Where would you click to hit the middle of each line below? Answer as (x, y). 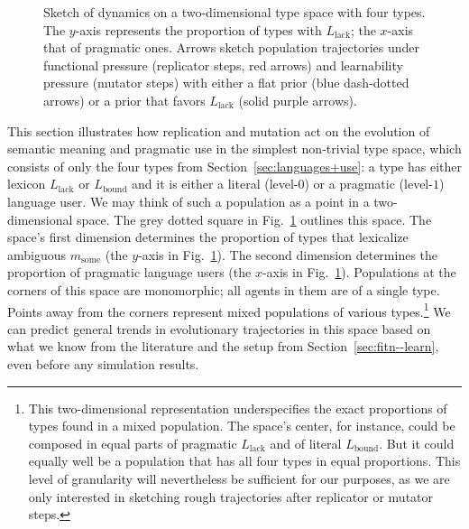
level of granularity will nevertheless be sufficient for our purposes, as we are (239, 478)
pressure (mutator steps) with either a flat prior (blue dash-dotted (226, 83)
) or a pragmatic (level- (368, 184)
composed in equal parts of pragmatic (133, 443)
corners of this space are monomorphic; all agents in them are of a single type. (224, 289)
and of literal (306, 443)
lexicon (27, 184)
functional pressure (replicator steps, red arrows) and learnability (223, 65)
